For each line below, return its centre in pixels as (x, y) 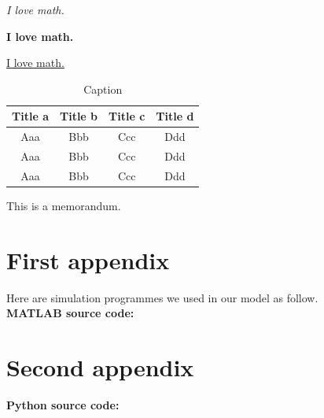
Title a (30, 116)
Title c (127, 116)
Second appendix (100, 367)
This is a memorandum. (64, 205)
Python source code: (63, 405)
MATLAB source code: (70, 313)
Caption (103, 89)
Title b (79, 116)
